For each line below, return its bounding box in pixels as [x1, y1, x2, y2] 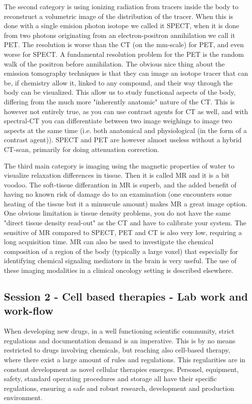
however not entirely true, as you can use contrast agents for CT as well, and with [4, 106, 248, 116]
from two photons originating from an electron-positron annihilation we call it [4, 30, 236, 40]
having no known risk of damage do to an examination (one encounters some [4, 189, 232, 199]
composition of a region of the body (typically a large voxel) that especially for [4, 246, 238, 256]
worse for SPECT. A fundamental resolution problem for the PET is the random [4, 49, 244, 59]
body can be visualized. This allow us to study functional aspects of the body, [4, 87, 236, 97]
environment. [4, 392, 43, 403]
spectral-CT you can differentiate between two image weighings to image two [4, 116, 233, 126]
